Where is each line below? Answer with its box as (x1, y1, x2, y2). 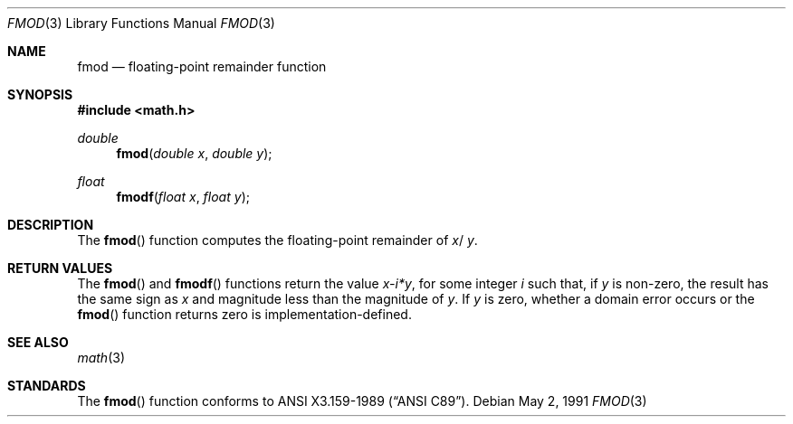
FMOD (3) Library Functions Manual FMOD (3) (7, 15, 275, 31)
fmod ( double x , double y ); (116, 146, 272, 161)
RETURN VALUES (7, 260, 113, 276)
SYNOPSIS (7, 87, 73, 102)
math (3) (77, 350, 125, 365)
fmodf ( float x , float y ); (116, 189, 250, 204)
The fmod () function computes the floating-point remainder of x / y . (77, 232, 478, 248)
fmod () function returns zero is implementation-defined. (77, 306, 412, 322)
